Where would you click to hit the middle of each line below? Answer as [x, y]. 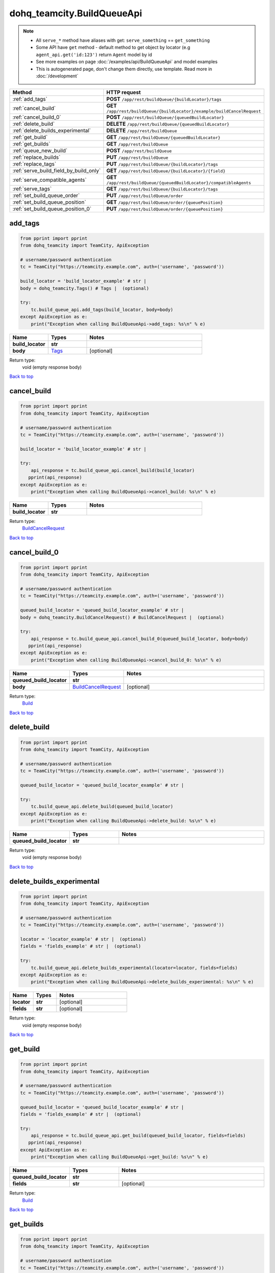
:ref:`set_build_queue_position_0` [52, 209]
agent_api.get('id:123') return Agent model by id [94, 54]
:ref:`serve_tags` [32, 189]
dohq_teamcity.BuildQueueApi [76, 13]
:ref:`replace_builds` [36, 157]
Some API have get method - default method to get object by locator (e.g [113, 47]
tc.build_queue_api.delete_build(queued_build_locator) [102, 807]
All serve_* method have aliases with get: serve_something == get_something [123, 40]
